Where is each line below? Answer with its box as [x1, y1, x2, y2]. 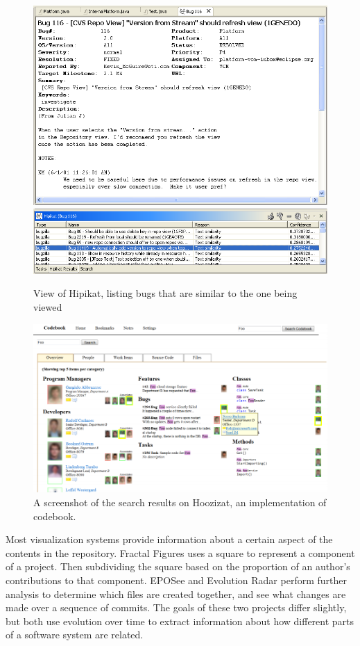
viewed [33, 300, 62, 314]
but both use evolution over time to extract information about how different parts [6, 613, 354, 628]
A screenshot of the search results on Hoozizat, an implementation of [33, 494, 327, 509]
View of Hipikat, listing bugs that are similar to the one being [33, 286, 298, 300]
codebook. [33, 508, 76, 523]
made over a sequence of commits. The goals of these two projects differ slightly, [6, 600, 347, 615]
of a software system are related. [6, 627, 144, 642]
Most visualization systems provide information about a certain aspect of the [6, 532, 333, 547]
